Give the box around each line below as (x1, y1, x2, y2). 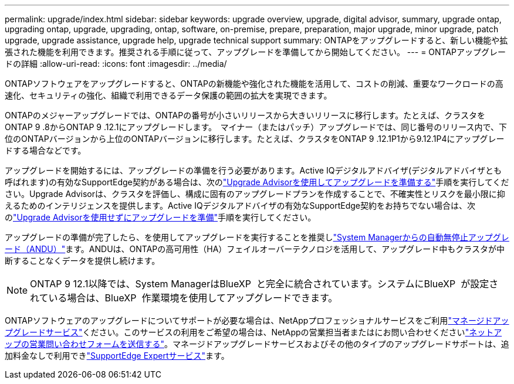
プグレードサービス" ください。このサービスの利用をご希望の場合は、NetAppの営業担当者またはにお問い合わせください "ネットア (5, 327, 502, 337)
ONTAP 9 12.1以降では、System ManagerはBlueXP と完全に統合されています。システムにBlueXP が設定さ (30, 278, 499, 290)
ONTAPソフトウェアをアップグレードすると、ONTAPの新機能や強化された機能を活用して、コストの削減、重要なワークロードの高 (5, 79, 503, 89)
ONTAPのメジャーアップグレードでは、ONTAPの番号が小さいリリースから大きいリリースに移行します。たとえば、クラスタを (5, 110, 486, 120)
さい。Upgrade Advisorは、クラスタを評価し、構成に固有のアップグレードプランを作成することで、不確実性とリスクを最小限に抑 (5, 189, 505, 199)
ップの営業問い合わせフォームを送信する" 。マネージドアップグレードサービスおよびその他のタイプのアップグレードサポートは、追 (5, 339, 509, 349)
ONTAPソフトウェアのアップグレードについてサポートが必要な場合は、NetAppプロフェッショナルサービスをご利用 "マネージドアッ (5, 315, 509, 325)
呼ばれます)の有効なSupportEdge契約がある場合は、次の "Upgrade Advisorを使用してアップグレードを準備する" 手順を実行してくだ (5, 177, 509, 187)
